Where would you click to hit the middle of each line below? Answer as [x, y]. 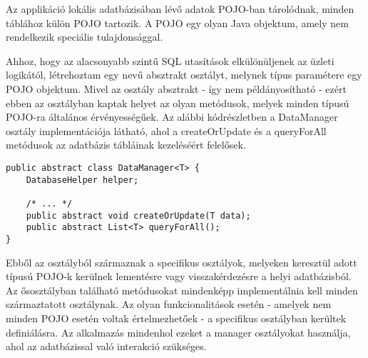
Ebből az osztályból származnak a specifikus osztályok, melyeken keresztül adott [182, 262]
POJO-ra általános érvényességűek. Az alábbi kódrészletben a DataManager [172, 117]
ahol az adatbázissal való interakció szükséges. [106, 346]
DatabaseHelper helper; [82, 180]
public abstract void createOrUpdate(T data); [138, 215]
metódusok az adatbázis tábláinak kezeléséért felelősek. [126, 145]
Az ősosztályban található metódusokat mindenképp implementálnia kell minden [182, 290]
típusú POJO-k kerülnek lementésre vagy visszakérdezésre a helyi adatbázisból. [179, 276]
